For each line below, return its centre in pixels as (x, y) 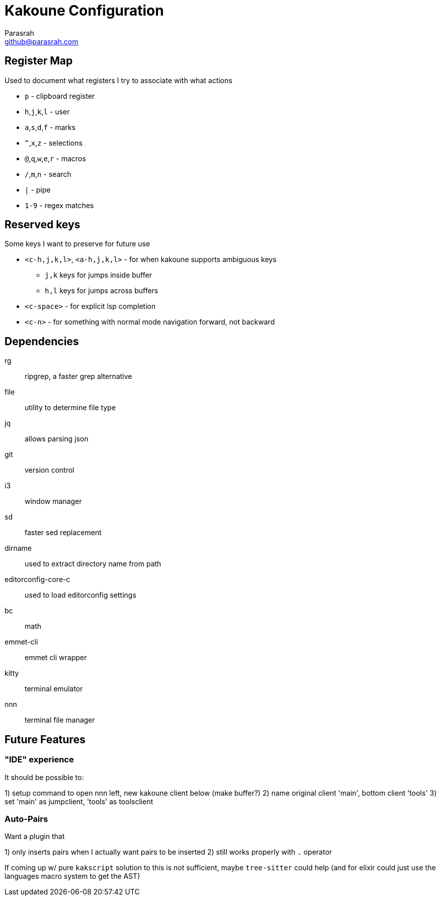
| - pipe (38, 189)
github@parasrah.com (42, 41)
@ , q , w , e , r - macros (55, 158)
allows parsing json (57, 439)
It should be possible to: (44, 777)
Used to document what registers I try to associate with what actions (119, 80)
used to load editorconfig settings (81, 595)
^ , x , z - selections (54, 143)
